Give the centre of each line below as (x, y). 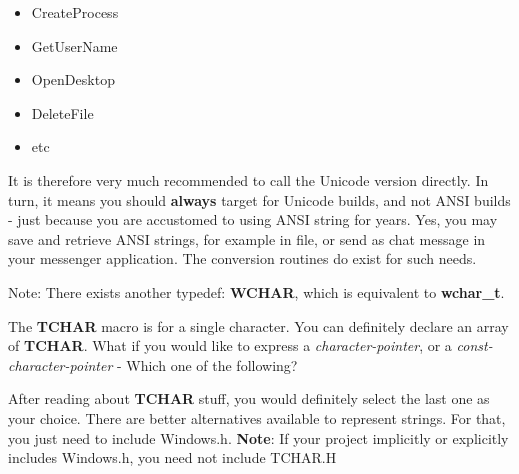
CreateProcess (75, 12)
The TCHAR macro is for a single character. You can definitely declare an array (258, 325)
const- (474, 345)
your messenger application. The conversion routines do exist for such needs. (242, 258)
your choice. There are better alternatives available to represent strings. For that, (257, 417)
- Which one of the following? (207, 364)
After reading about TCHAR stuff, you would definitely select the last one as (249, 398)
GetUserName (74, 45)
